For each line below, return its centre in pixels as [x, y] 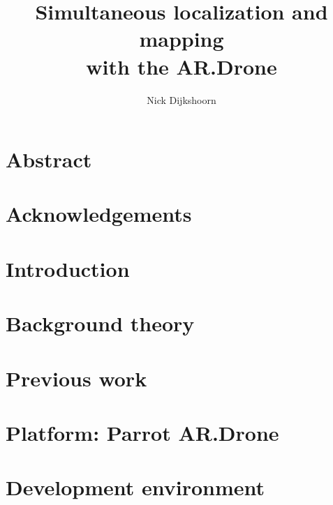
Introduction [68, 268]
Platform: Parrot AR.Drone [142, 432]
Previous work [76, 378]
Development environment [135, 487]
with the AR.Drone [182, 66]
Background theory [100, 323]
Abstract [49, 159]
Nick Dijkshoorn [182, 99]
